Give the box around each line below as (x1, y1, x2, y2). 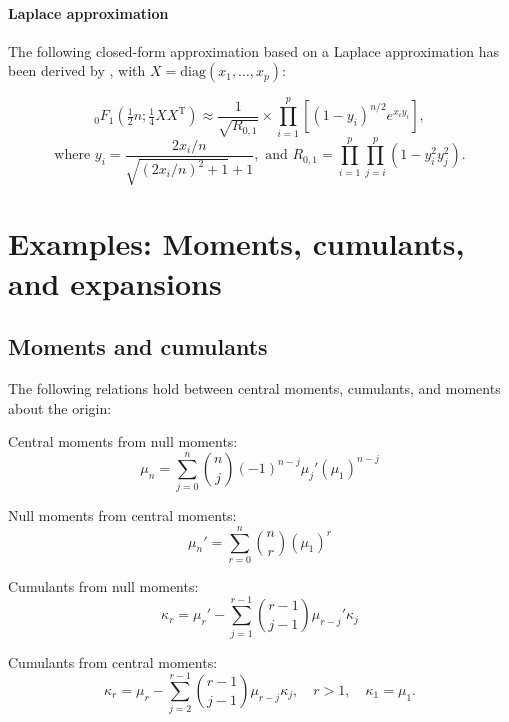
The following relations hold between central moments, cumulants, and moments (8, 378, 501, 399)
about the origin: (8, 397, 112, 418)
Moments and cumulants (8, 331, 268, 362)
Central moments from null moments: (8, 431, 238, 452)
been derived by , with (8, 60, 146, 81)
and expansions (8, 262, 222, 303)
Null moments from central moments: (8, 505, 237, 526)
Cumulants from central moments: (8, 651, 218, 672)
